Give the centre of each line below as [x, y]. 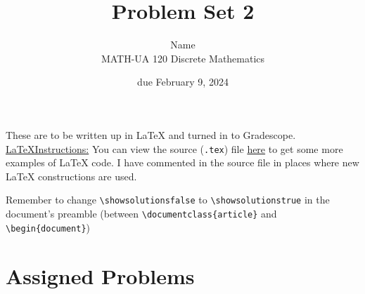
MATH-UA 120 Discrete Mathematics [183, 58]
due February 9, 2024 [183, 82]
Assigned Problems [100, 275]
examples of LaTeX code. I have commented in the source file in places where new [182, 162]
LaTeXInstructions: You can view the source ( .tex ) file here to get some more [174, 148]
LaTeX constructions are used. [71, 176]
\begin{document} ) [48, 227]
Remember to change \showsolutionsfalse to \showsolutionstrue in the [168, 200]
